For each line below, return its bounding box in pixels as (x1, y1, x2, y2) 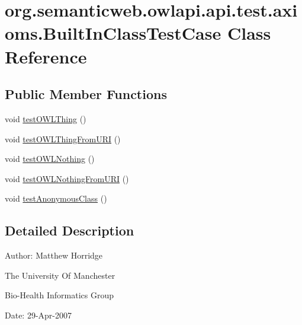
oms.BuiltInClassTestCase (5, 21, 221, 45)
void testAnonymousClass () (5, 192, 107, 205)
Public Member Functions (5, 85, 167, 103)
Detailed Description (5, 221, 134, 240)
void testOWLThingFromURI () (5, 132, 121, 145)
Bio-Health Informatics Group (5, 289, 114, 301)
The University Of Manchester (5, 269, 115, 281)
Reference (5, 44, 87, 68)
